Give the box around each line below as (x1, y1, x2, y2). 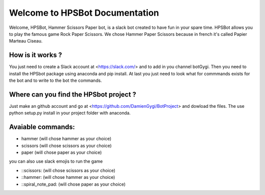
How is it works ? (9, 51, 62, 59)
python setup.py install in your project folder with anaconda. (9, 110, 131, 116)
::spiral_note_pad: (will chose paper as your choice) (21, 181, 126, 187)
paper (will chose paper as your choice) (21, 149, 102, 155)
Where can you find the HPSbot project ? (9, 90, 136, 98)
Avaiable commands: (9, 123, 75, 131)
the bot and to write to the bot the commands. (9, 77, 102, 83)
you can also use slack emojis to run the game (9, 158, 103, 164)
